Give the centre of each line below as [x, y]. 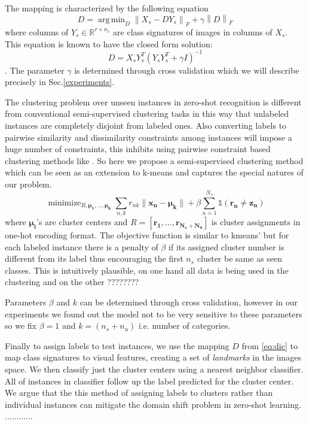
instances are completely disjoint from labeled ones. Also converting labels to [146, 125]
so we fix [21, 325]
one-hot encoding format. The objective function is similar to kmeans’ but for [147, 235]
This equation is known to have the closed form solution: [109, 43]
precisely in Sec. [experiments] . [60, 82]
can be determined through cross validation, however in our [189, 302]
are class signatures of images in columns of [193, 31]
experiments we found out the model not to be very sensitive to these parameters [154, 314]
